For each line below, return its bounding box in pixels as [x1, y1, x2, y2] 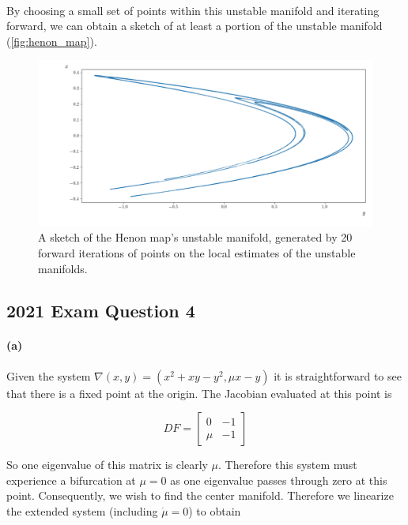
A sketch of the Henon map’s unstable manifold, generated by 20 [38, 229, 353, 246]
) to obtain [188, 503, 241, 519]
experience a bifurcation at [6, 471, 136, 488]
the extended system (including [6, 503, 158, 519]
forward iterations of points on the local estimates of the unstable [38, 244, 356, 261]
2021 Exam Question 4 [6, 298, 195, 323]
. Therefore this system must [218, 456, 357, 473]
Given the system [6, 367, 91, 384]
